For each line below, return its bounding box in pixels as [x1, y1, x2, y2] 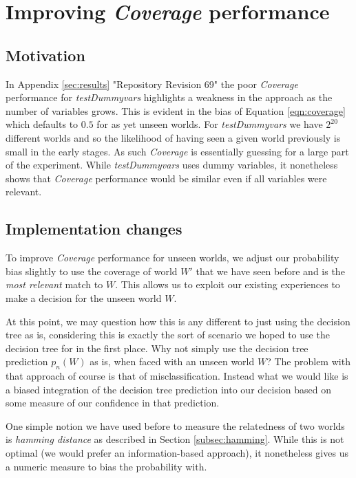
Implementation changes [6, 218, 182, 239]
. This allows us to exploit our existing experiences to [115, 277, 340, 292]
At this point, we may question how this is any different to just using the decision [6, 314, 350, 328]
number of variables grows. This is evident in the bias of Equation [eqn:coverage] [6, 103, 346, 118]
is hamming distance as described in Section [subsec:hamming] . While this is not [6, 432, 344, 446]
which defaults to [6, 117, 78, 131]
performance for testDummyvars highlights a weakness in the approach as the [6, 90, 333, 105]
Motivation [6, 44, 85, 65]
